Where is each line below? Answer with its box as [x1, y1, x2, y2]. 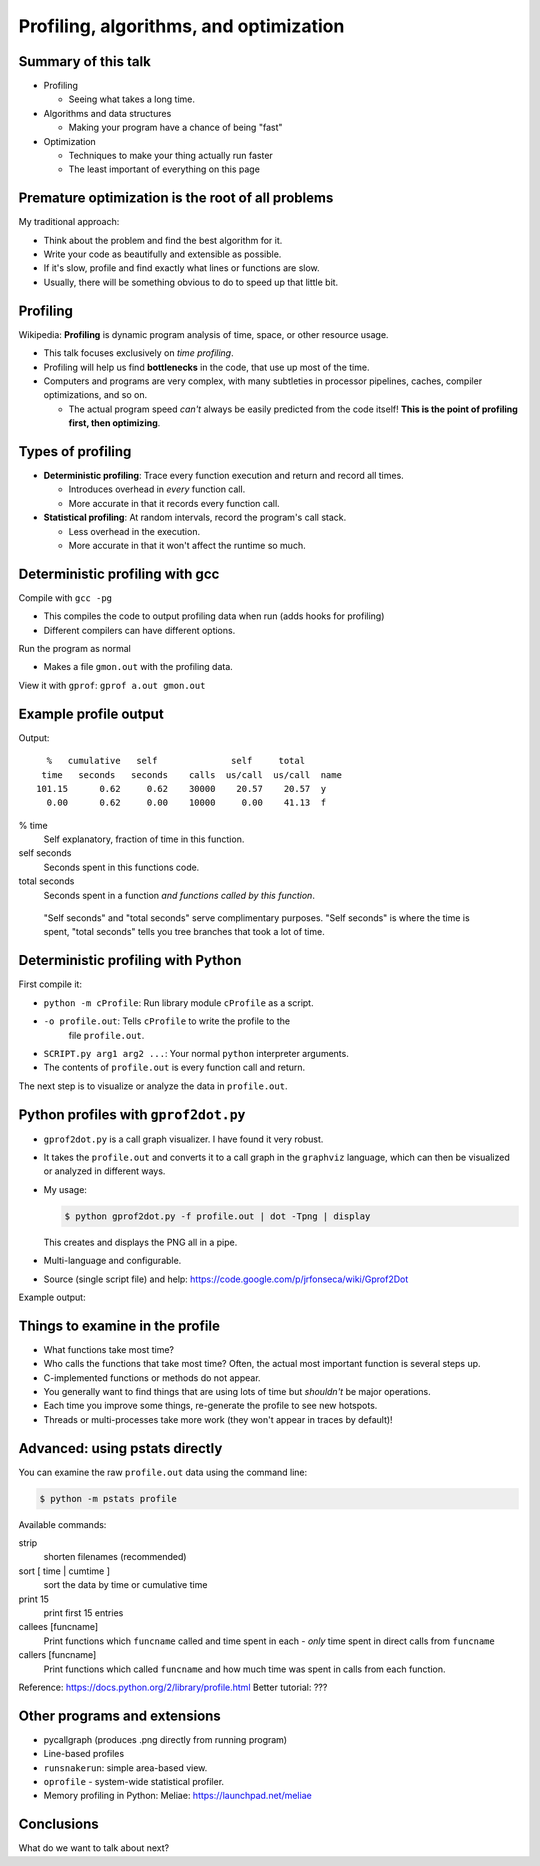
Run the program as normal [18, 643, 132, 655]
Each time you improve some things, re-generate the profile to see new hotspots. [43, 1400, 378, 1412]
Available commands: [18, 1518, 107, 1530]
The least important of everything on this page [68, 163, 260, 175]
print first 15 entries [43, 1606, 124, 1619]
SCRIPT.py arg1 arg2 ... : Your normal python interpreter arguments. [43, 1047, 349, 1059]
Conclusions [18, 1816, 99, 1833]
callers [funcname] [18, 1649, 97, 1661]
